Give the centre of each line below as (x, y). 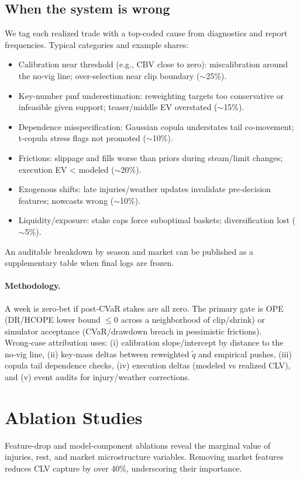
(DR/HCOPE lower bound (53, 320)
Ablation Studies (74, 417)
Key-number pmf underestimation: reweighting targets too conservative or (151, 95)
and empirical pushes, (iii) (245, 354)
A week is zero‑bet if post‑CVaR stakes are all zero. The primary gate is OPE (144, 308)
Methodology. (33, 286)
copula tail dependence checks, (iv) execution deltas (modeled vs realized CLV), (148, 365)
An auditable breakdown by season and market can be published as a (129, 251)
